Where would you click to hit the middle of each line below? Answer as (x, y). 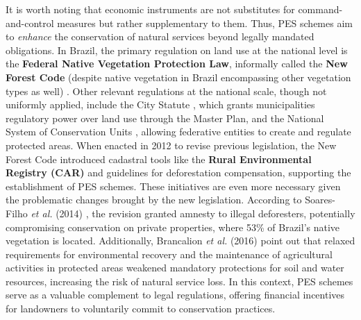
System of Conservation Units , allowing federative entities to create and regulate (178, 132)
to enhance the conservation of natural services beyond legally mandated (160, 36)
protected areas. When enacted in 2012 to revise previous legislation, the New (171, 145)
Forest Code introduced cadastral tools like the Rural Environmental (159, 159)
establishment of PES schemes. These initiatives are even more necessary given (173, 186)
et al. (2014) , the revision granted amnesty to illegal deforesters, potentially (193, 213)
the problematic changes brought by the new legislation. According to (154, 200)
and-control (30, 23)
